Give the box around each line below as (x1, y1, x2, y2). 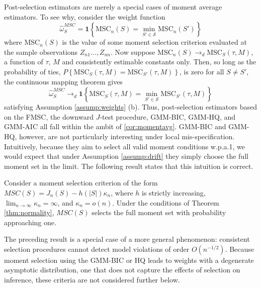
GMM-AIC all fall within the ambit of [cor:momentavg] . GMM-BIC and (4, 121, 226, 132)
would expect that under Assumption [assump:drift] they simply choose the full (4, 151, 248, 161)
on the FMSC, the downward (4, 111, 94, 122)
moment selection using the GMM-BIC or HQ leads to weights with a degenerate (4, 254, 254, 265)
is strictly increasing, (142, 187, 206, 198)
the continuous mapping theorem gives (4, 76, 123, 86)
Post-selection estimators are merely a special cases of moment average (4, 2, 222, 12)
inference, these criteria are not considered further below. (4, 274, 180, 285)
